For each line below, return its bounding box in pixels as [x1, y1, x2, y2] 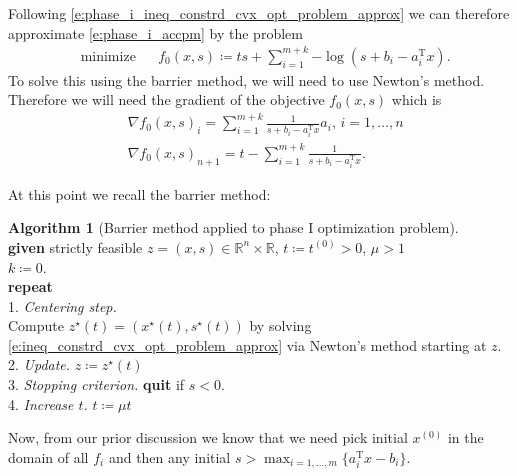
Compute [8, 315, 64, 336]
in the [447, 427, 484, 448]
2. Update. [8, 354, 71, 375]
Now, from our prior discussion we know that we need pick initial [8, 427, 408, 448]
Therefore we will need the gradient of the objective [8, 89, 325, 110]
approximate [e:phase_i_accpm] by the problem [8, 22, 303, 43]
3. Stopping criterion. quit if [8, 374, 185, 395]
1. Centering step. [8, 295, 117, 316]
